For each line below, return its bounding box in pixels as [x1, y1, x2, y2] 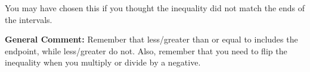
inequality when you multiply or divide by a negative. [5, 56, 201, 68]
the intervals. [5, 13, 52, 25]
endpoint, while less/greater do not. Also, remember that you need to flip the [5, 44, 287, 57]
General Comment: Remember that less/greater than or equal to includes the [5, 33, 298, 45]
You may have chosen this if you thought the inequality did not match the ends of [5, 2, 305, 14]
